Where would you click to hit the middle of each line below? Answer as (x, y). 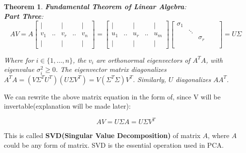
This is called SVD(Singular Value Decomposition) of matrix (102, 135)
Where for (19, 60)
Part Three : (24, 16)
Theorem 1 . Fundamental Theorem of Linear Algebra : (95, 6)
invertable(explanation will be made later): (67, 106)
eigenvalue (19, 69)
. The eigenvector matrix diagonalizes (111, 69)
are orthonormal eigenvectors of (143, 60)
